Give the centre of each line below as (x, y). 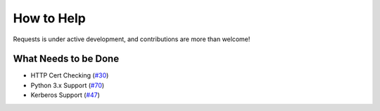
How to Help (49, 18)
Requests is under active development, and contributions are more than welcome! (132, 39)
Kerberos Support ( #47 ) (65, 95)
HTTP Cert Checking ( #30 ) (70, 75)
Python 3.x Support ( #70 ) (68, 85)
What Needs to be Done (66, 59)
